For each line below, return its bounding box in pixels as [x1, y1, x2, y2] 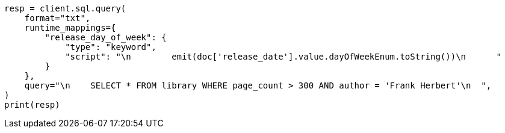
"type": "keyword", [65, 42, 156, 52]
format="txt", [24, 13, 91, 23]
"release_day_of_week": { [45, 32, 167, 42]
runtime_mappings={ [24, 23, 116, 32]
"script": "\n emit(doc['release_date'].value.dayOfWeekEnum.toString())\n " [65, 52, 502, 61]
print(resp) [4, 100, 60, 110]
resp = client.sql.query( [4, 4, 126, 13]
